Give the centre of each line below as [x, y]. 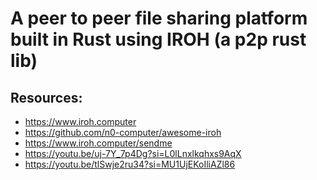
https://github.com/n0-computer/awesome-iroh [123, 132]
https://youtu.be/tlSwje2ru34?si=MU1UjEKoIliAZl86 [130, 164]
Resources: [46, 97]
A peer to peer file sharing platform [159, 18]
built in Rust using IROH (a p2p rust [158, 39]
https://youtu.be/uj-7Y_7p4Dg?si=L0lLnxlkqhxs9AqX [133, 153]
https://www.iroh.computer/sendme [98, 143]
